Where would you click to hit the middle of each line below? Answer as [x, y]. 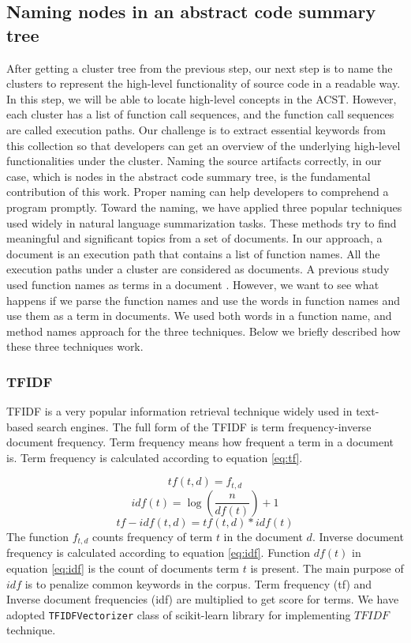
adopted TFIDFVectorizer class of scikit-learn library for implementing [179, 614]
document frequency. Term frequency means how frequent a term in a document [200, 442]
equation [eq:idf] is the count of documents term [123, 568]
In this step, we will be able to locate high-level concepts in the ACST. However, [202, 98]
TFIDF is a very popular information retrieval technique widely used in [179, 411]
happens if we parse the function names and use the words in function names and [204, 300]
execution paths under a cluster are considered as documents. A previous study [198, 269]
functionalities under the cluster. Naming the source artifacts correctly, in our [194, 161]
